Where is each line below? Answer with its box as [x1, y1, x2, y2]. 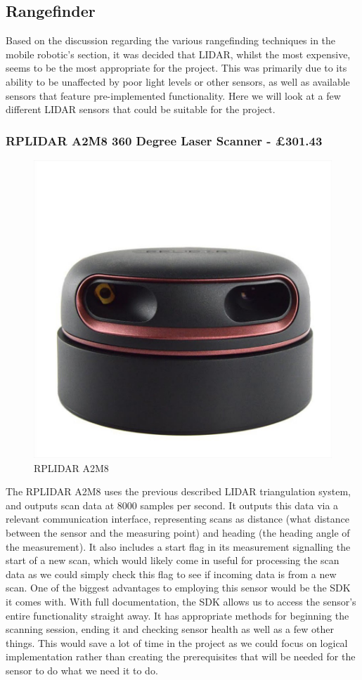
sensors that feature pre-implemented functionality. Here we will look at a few [6, 88, 341, 103]
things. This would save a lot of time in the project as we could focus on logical [6, 635, 348, 650]
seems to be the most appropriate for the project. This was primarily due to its [6, 60, 347, 75]
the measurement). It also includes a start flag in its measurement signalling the [6, 539, 351, 554]
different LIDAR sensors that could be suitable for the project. [6, 102, 276, 117]
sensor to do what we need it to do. [6, 662, 158, 677]
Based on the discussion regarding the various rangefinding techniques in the [6, 33, 336, 48]
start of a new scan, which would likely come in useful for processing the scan [6, 553, 340, 568]
